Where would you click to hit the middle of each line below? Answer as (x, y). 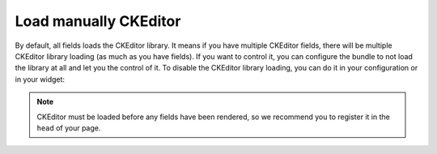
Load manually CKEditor (98, 21)
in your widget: (40, 79)
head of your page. (69, 128)
